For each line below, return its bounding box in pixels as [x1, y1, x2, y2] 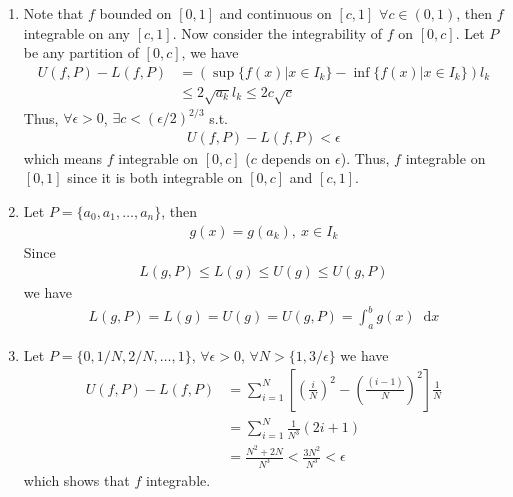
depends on [261, 147, 331, 168]
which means [23, 147, 103, 168]
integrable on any [23, 22, 131, 43]
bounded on [99, 3, 172, 23]
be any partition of [23, 42, 139, 63]
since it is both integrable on [67, 167, 243, 188]
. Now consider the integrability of [172, 22, 383, 43]
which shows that [23, 469, 130, 490]
